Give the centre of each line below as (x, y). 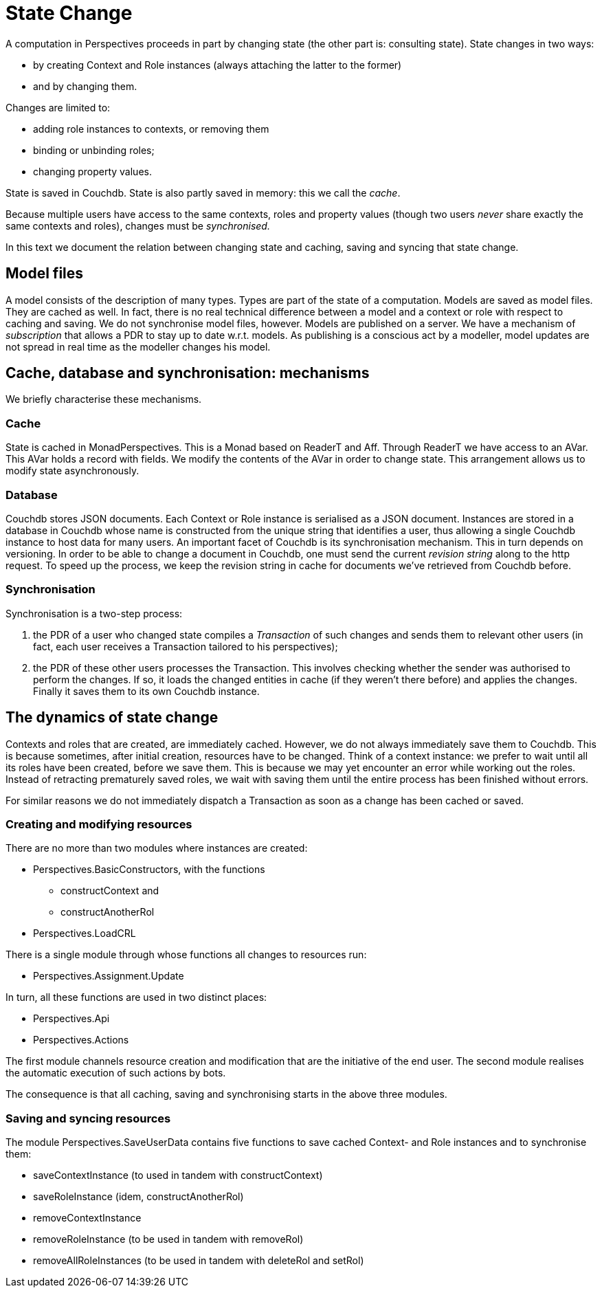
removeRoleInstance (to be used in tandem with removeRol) (168, 1239)
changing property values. (92, 171)
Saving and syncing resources (88, 1118)
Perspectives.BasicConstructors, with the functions (149, 870)
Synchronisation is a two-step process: (94, 613)
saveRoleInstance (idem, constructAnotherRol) (138, 1197)
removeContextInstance (87, 1218)
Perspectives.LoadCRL (85, 933)
